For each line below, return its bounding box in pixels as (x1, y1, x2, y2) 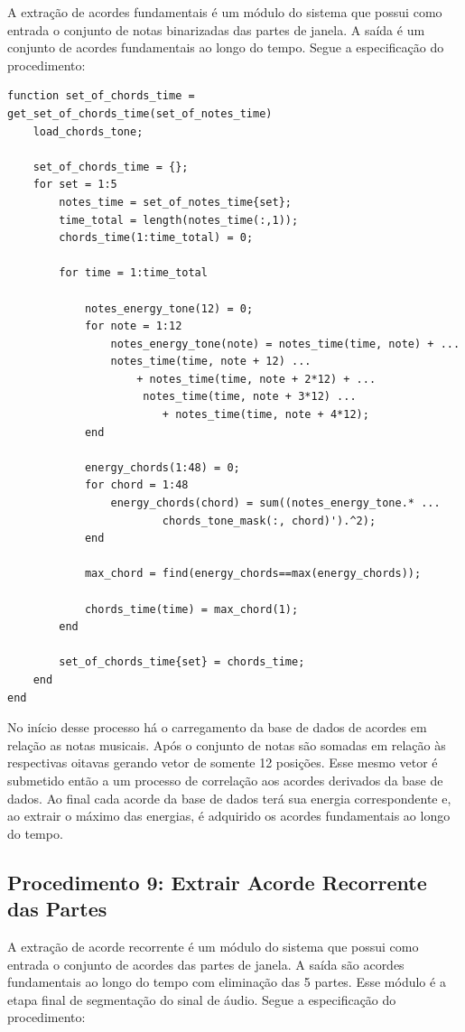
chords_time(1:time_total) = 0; (59, 231, 254, 245)
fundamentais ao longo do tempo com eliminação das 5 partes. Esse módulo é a (7, 972, 446, 991)
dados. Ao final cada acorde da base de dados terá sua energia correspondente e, (7, 788, 451, 807)
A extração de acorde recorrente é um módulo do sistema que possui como (7, 936, 419, 955)
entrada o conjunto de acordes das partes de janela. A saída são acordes (7, 954, 405, 973)
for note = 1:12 (84, 320, 182, 333)
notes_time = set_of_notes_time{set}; (59, 195, 292, 209)
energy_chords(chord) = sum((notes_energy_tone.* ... (110, 497, 441, 510)
